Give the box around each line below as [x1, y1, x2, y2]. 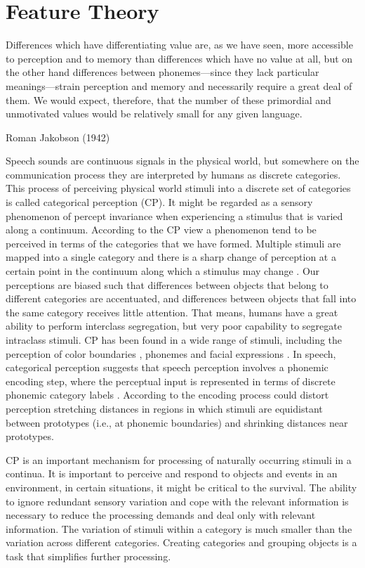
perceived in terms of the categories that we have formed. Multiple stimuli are [6, 235, 341, 250]
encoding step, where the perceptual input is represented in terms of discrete [6, 373, 336, 388]
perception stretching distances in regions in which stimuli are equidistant [6, 401, 323, 415]
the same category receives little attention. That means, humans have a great [6, 304, 338, 319]
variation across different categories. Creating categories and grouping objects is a [6, 535, 357, 550]
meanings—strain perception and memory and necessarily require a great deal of [6, 78, 352, 93]
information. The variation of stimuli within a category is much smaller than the [6, 521, 352, 536]
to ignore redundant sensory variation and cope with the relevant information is [6, 493, 349, 508]
